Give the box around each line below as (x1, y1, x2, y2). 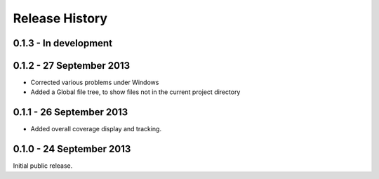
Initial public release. (13, 161, 73, 170)
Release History (13, 11, 108, 26)
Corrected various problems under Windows (30, 78, 159, 87)
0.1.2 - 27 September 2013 (13, 60, 131, 72)
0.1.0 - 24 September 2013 (13, 143, 131, 155)
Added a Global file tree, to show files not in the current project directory (30, 88, 241, 96)
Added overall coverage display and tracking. (30, 125, 161, 133)
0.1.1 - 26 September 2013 (13, 106, 128, 119)
